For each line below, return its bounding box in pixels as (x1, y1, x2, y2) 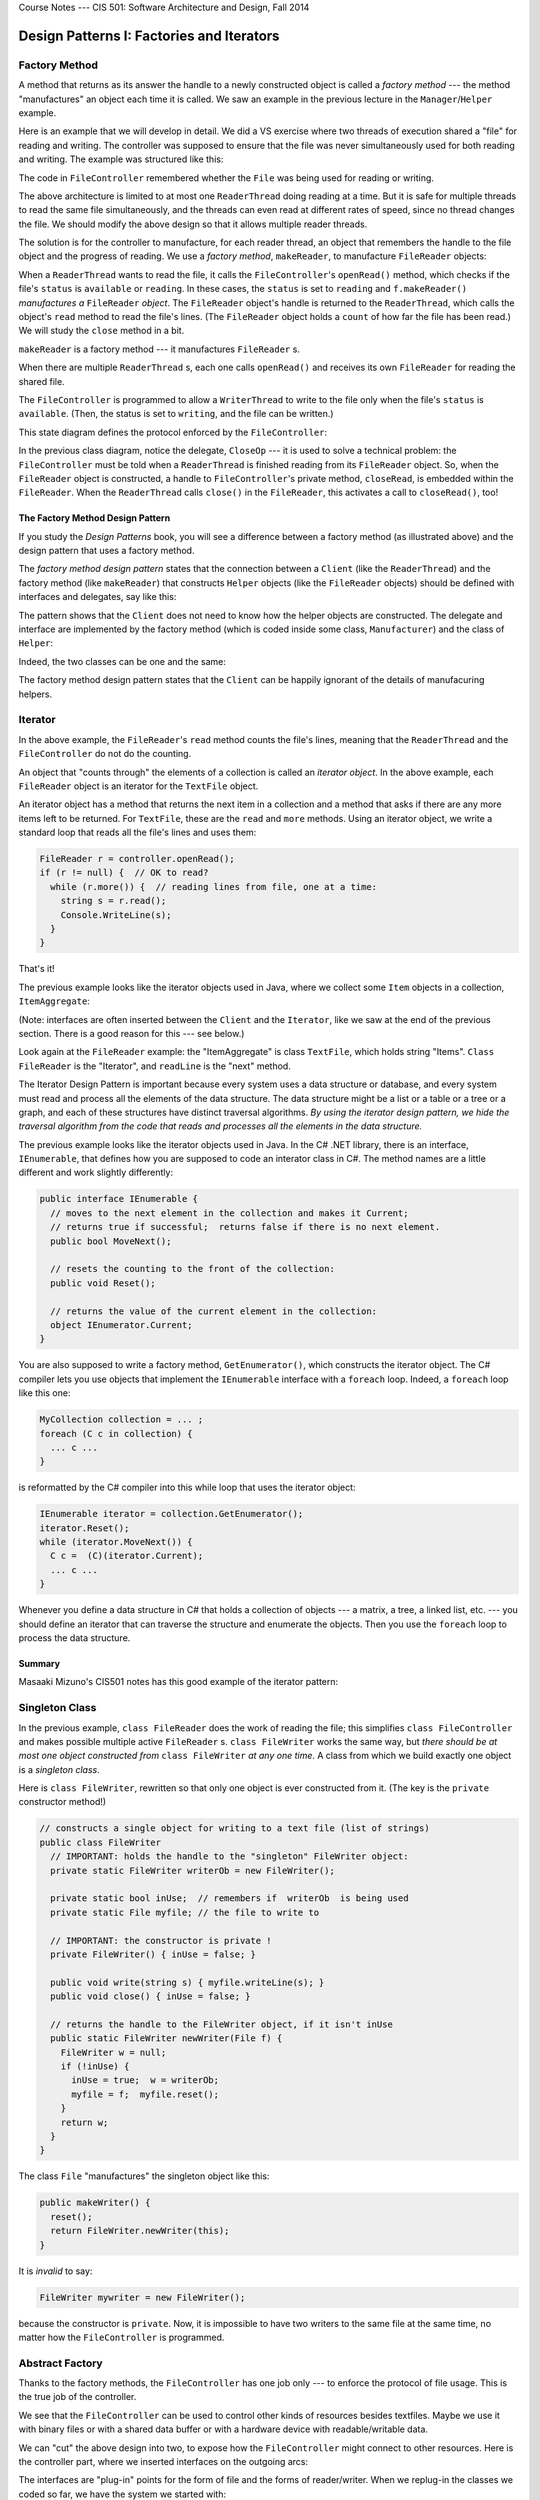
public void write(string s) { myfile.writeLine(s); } (50, 1976, 325, 1988)
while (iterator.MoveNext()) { (39, 1536, 194, 1548)
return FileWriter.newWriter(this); (50, 2225, 230, 2237)
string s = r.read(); (60, 895, 167, 907)
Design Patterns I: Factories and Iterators (18, 27, 280, 44)
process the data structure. (18, 1631, 131, 1644)
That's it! (18, 963, 55, 975)
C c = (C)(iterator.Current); (50, 1550, 204, 1562)
